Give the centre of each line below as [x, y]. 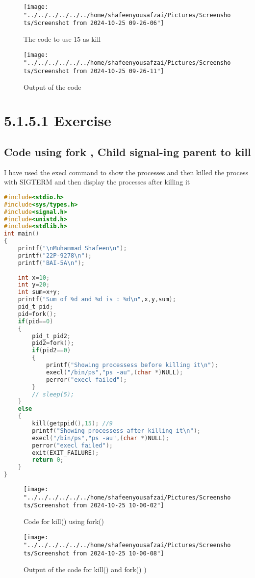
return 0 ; [48, 460]
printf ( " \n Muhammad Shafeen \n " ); [72, 249]
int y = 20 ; [34, 285]
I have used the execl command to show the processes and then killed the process [126, 172]
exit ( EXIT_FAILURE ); [65, 453]
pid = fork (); [37, 314]
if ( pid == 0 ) [36, 321]
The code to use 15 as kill [62, 39]
